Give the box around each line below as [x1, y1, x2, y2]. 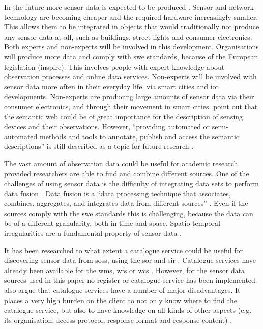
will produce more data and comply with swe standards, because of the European [4, 51, 258, 62]
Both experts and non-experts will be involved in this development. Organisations [4, 41, 259, 52]
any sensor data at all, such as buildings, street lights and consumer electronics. [4, 31, 252, 42]
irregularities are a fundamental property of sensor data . [4, 228, 182, 238]
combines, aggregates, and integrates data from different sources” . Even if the [4, 198, 248, 208]
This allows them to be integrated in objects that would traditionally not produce [4, 21, 259, 32]
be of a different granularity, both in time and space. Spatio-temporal [4, 218, 220, 228]
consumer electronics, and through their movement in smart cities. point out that [4, 101, 258, 111]
